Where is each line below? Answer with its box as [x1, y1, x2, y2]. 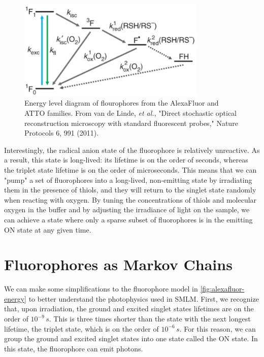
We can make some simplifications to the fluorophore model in [4, 283, 198, 294]
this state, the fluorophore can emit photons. [4, 343, 143, 353]
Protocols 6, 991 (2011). [24, 127, 99, 138]
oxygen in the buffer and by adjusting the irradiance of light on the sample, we [4, 204, 250, 215]
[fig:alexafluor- [200, 283, 245, 294]
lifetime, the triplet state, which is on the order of [4, 323, 159, 334]
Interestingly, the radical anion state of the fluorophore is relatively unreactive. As [4, 144, 260, 155]
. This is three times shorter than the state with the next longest [49, 313, 251, 324]
